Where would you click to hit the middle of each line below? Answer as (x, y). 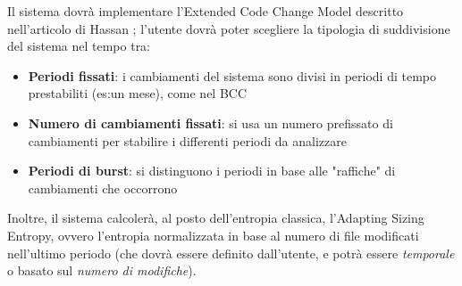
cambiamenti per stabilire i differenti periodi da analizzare (187, 140)
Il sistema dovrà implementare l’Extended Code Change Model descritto (206, 11)
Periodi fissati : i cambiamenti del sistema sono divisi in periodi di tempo (232, 75)
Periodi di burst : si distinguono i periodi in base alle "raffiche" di (212, 171)
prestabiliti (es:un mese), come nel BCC (138, 93)
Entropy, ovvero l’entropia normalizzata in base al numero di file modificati (213, 235)
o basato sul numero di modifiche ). (102, 270)
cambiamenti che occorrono (103, 188)
